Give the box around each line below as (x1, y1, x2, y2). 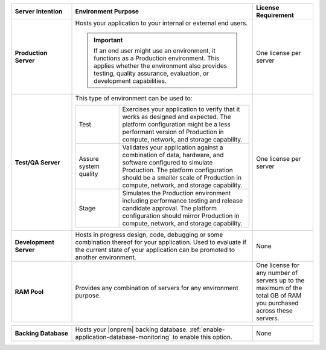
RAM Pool (14, 288, 44, 296)
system (78, 162, 100, 170)
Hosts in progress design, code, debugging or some (75, 230, 223, 239)
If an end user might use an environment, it (94, 47, 216, 54)
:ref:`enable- (189, 325, 225, 334)
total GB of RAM (255, 291, 302, 299)
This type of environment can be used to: (75, 94, 193, 102)
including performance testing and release (122, 196, 243, 205)
